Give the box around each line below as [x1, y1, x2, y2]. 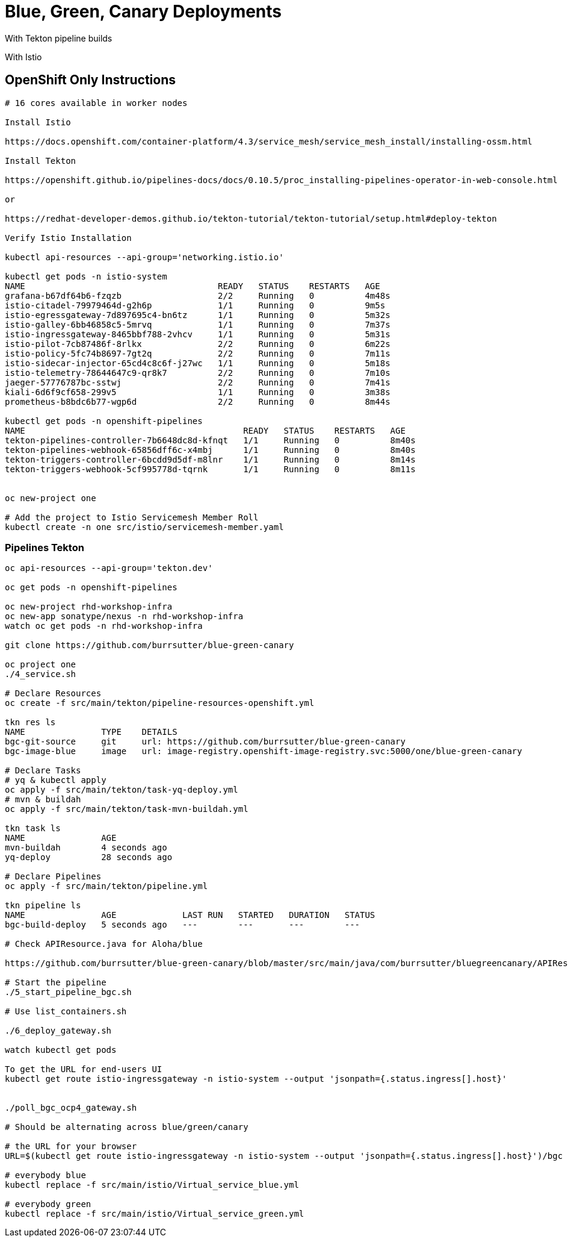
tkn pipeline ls [5, 900, 81, 911]
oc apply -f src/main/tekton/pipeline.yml [5, 881, 208, 891]
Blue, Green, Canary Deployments [5, 1, 282, 22]
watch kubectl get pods [5, 1045, 117, 1055]
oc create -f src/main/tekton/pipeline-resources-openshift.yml [5, 698, 315, 708]
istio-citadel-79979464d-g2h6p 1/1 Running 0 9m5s [5, 300, 386, 310]
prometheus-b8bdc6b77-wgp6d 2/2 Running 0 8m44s [5, 396, 390, 407]
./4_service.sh [5, 669, 76, 679]
